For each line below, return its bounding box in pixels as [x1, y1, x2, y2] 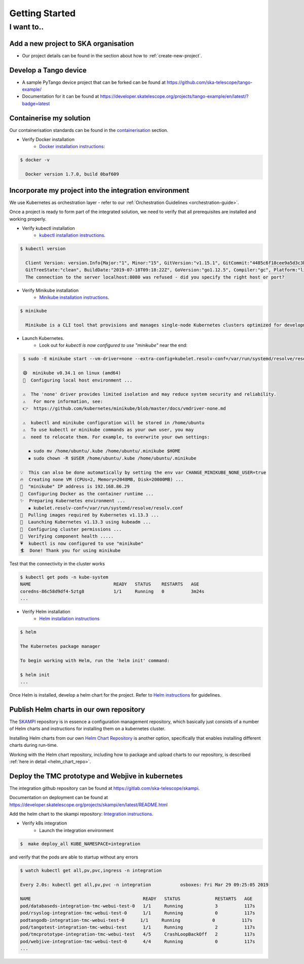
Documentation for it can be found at [22, 93, 99, 99]
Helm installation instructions [39, 615, 100, 622]
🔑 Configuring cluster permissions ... [20, 526, 122, 532]
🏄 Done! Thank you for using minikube [20, 547, 121, 553]
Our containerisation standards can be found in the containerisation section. [9, 127, 168, 133]
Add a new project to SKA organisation [9, 39, 134, 48]
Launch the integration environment [39, 827, 114, 833]
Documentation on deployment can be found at [9, 795, 108, 801]
